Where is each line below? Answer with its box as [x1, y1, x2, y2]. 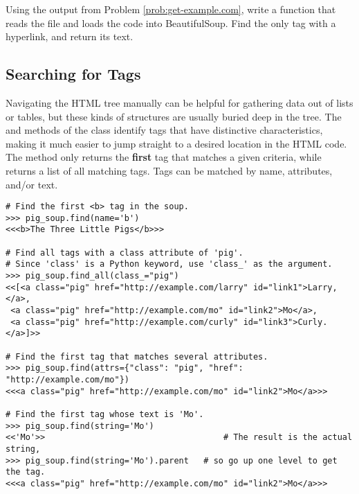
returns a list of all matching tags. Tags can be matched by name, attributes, [6, 163, 333, 177]
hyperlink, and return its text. [6, 29, 134, 44]
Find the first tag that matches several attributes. [15, 351, 268, 362]
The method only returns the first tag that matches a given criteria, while [6, 150, 322, 164]
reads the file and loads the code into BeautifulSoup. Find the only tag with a [6, 15, 336, 30]
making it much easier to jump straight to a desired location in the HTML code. [6, 136, 347, 150]
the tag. [6, 467, 46, 477]
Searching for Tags [6, 63, 141, 85]
